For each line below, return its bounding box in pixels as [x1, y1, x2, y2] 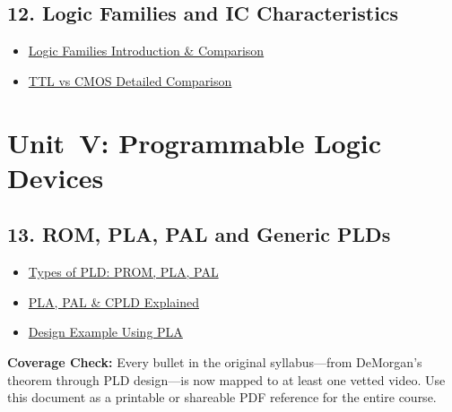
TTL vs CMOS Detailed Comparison [28, 71, 232, 90]
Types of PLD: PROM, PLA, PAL [28, 262, 219, 281]
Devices [7, 159, 104, 195]
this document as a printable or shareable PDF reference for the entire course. [7, 388, 437, 407]
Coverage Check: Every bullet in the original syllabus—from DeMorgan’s [7, 352, 422, 371]
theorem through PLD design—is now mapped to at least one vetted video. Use [7, 370, 446, 389]
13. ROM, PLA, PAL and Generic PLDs [7, 220, 391, 248]
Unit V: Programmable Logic [7, 124, 382, 160]
